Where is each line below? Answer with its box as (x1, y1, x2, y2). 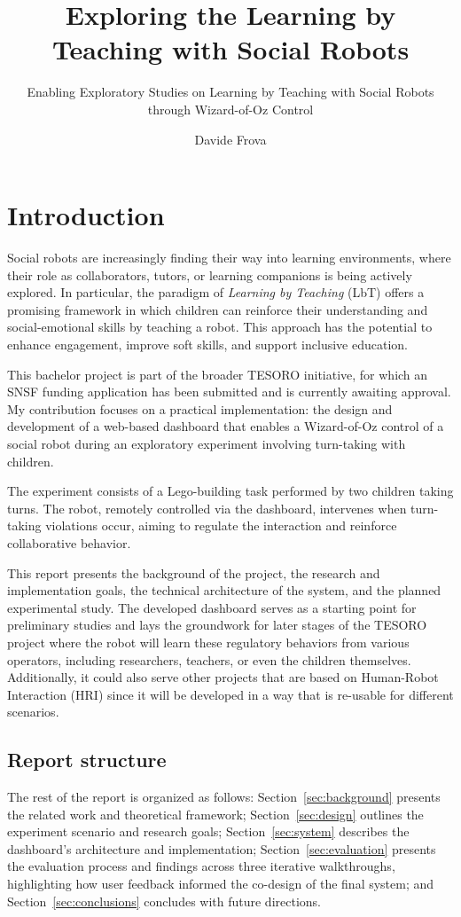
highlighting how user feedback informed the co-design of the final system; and (7, 874, 434, 893)
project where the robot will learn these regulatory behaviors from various (7, 632, 410, 651)
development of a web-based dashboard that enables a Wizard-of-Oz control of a (7, 417, 444, 435)
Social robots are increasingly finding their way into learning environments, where (7, 248, 451, 267)
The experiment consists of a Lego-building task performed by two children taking (7, 482, 454, 500)
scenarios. (7, 702, 59, 721)
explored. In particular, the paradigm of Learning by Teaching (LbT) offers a (7, 283, 425, 302)
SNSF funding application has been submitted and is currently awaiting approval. (7, 382, 451, 401)
